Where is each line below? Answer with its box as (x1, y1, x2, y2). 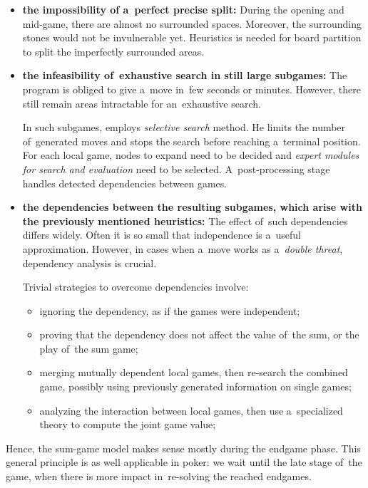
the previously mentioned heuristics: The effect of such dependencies (22, 213, 348, 228)
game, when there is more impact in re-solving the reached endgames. (6, 469, 312, 484)
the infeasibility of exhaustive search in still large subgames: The (22, 68, 347, 83)
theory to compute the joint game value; (39, 417, 216, 432)
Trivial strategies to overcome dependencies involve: (22, 279, 249, 294)
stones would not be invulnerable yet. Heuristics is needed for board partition (22, 30, 362, 45)
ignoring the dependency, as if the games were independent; (39, 303, 300, 318)
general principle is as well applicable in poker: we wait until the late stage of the (6, 455, 362, 469)
